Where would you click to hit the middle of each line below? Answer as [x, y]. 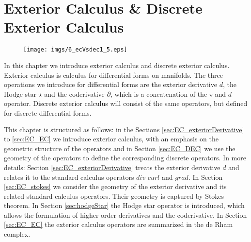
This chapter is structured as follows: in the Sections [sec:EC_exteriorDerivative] [124, 129]
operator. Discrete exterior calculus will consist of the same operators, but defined [126, 103]
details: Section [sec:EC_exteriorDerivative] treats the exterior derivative [112, 167]
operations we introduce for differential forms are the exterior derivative [110, 84]
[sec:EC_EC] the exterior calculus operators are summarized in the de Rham [118, 224]
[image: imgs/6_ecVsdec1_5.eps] [75, 50]
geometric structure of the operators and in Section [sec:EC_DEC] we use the [120, 148]
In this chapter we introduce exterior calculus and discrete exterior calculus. [117, 65]
